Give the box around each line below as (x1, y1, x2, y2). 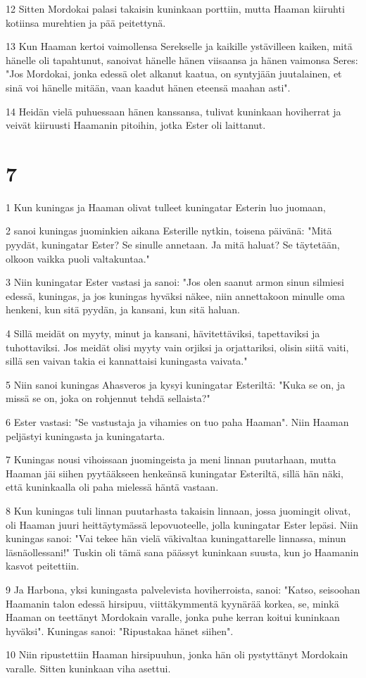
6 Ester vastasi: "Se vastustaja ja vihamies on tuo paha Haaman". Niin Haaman (6, 415, 349, 429)
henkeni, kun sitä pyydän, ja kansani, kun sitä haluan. (6, 302, 240, 317)
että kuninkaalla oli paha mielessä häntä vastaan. (6, 479, 219, 494)
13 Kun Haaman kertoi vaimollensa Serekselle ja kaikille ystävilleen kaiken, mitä (6, 39, 353, 54)
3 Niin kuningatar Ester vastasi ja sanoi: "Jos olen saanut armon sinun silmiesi (6, 275, 344, 289)
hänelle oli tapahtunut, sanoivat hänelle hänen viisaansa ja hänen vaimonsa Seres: (6, 52, 358, 67)
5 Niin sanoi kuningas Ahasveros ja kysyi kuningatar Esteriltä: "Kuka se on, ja (6, 377, 346, 391)
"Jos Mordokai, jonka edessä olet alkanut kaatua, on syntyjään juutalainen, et (6, 66, 342, 81)
